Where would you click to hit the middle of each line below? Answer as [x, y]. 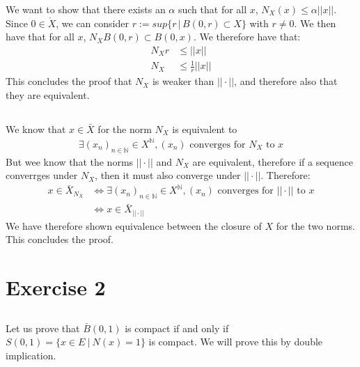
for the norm [125, 128]
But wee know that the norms [70, 161]
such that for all [212, 9]
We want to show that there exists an [86, 9]
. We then [315, 23]
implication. [31, 356]
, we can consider [92, 23]
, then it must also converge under [168, 175]
